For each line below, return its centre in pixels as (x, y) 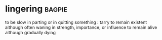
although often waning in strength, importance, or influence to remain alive (81, 27)
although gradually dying (30, 32)
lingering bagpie (36, 9)
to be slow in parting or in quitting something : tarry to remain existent (76, 22)
